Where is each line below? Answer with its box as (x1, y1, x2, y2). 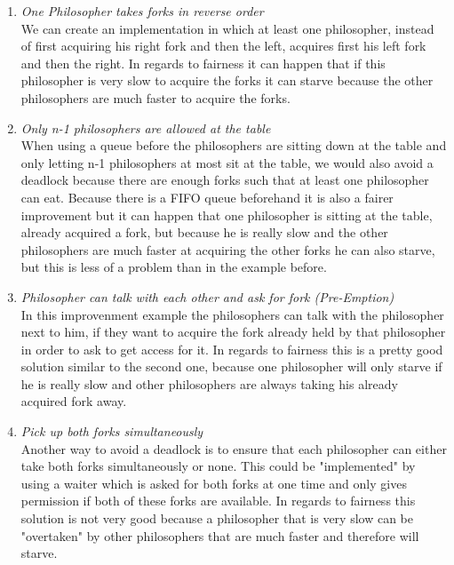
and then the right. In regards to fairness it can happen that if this (20, 53, 386, 72)
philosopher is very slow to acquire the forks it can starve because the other (20, 71, 434, 90)
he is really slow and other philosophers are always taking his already (20, 374, 398, 393)
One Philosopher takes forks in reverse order (20, 2, 264, 20)
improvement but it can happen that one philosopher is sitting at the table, (20, 205, 433, 224)
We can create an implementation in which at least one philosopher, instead (20, 19, 434, 37)
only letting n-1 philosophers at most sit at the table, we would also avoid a (20, 153, 434, 171)
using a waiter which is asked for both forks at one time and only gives (20, 473, 407, 492)
